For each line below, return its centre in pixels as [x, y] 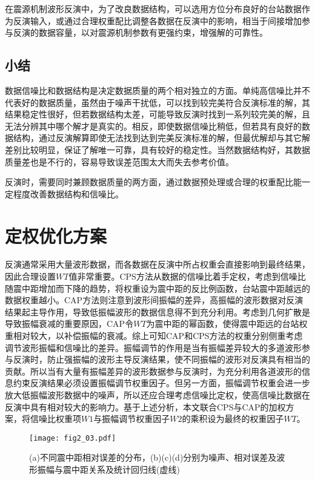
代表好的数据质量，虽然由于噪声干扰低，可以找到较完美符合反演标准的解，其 [157, 102]
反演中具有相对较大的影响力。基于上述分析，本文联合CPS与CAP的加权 [145, 406]
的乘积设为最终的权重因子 [233, 419]
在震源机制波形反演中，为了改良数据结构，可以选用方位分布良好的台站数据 [153, 8]
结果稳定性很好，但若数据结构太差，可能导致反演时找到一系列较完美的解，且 [157, 114]
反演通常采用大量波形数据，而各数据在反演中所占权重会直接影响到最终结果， [157, 264]
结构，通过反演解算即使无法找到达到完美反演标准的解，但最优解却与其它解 [161, 138]
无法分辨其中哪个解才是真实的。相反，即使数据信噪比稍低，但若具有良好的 [153, 126]
